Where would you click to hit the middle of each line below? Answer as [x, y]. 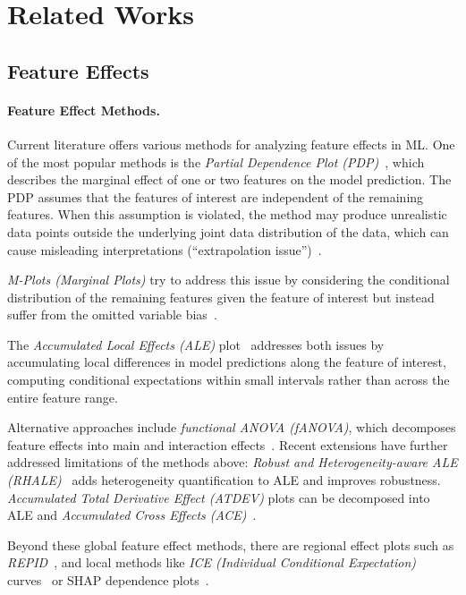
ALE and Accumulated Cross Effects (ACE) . [132, 515]
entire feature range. [63, 397]
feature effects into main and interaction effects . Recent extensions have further [228, 444]
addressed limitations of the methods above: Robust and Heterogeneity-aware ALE [233, 462]
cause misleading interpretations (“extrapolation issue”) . [165, 249]
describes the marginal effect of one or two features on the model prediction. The [229, 179]
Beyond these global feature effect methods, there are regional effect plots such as [231, 544]
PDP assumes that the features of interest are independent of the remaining [216, 196]
